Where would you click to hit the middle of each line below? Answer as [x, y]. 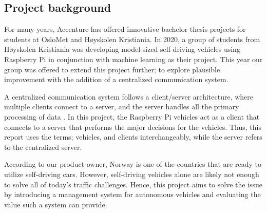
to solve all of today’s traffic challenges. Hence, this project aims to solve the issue [133, 184]
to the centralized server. [43, 147]
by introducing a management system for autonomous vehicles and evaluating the [132, 194]
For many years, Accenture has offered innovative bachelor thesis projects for [125, 29]
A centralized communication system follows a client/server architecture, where [129, 96]
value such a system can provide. [56, 204]
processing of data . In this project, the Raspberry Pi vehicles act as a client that [132, 116]
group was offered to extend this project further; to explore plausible [112, 69]
